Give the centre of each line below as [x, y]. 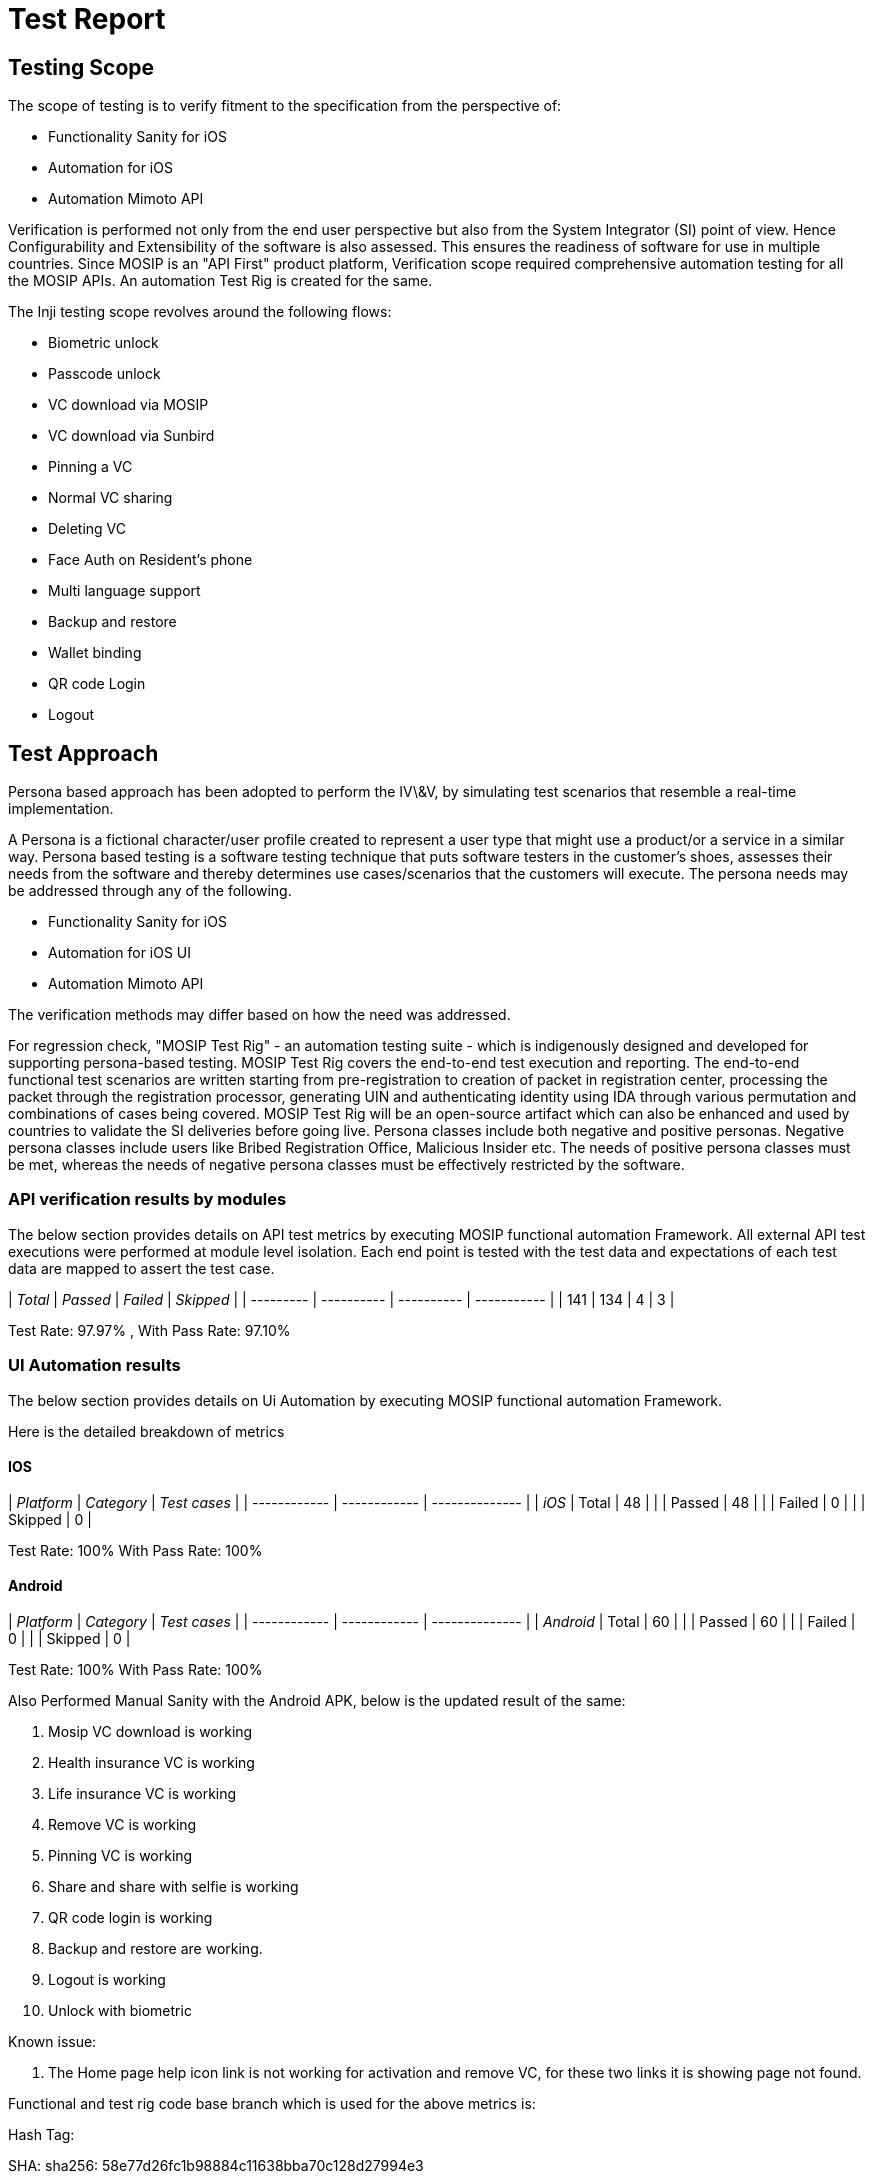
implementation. [61, 809]
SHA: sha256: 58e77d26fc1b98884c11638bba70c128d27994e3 [216, 2165]
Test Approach [83, 753]
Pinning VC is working [120, 1855]
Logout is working [107, 1979]
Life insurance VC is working [142, 1793]
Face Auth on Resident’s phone [150, 560]
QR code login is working [130, 1917]
